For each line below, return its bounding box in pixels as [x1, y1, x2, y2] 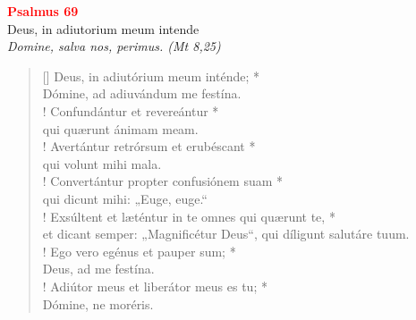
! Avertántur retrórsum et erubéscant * [42, 137, 256, 156]
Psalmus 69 [7, 2, 79, 20]
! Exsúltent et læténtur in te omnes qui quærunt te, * [42, 206, 335, 225]
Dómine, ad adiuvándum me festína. [42, 84, 242, 103]
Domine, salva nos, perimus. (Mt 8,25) [7, 37, 221, 55]
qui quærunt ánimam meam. [42, 119, 199, 138]
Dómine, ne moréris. [42, 294, 154, 313]
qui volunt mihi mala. [42, 154, 162, 173]
